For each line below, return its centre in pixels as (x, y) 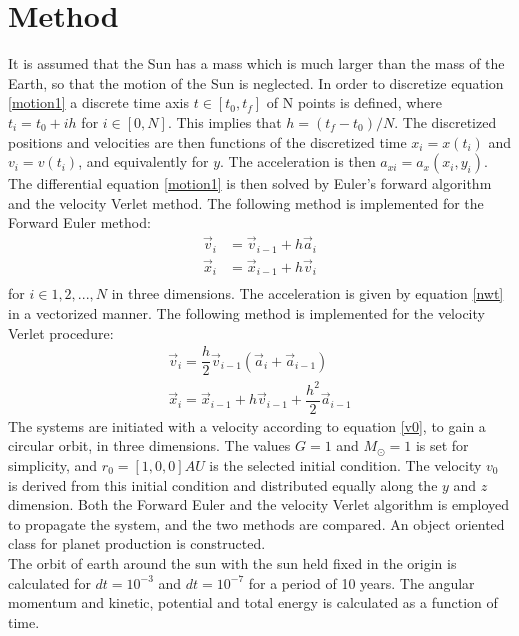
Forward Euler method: (79, 222)
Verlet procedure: (61, 332)
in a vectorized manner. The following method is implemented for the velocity (246, 312)
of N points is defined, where (354, 102)
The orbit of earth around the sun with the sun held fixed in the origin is (232, 562)
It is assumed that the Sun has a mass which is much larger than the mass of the (256, 63)
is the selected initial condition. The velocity (345, 464)
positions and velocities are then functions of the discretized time (207, 141)
